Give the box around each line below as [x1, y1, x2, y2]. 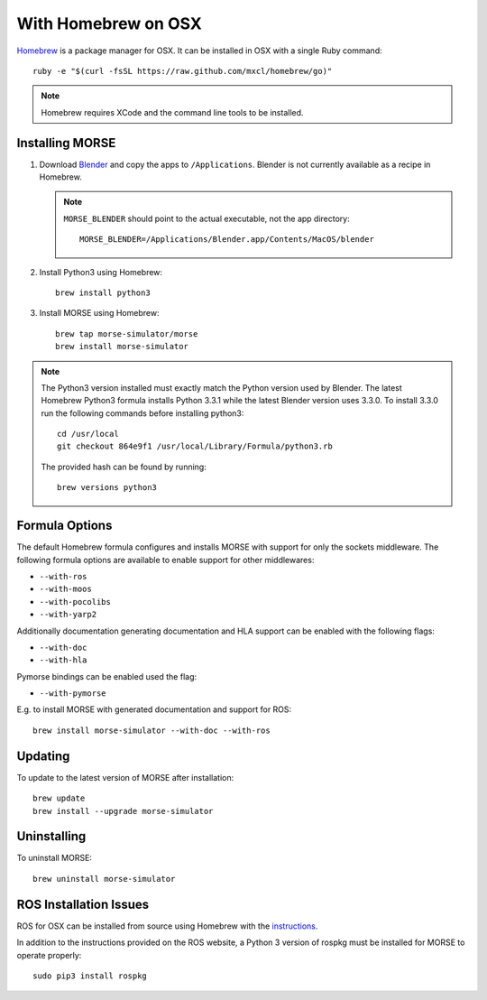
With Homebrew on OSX [16, 14, 202, 33]
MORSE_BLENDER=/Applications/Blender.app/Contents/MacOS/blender [79, 235, 374, 245]
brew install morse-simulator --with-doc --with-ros [32, 725, 271, 736]
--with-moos [39, 584, 92, 595]
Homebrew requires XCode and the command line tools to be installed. [41, 106, 304, 117]
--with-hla [39, 655, 87, 665]
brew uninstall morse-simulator [32, 874, 176, 884]
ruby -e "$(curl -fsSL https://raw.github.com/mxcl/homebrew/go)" [32, 66, 333, 76]
